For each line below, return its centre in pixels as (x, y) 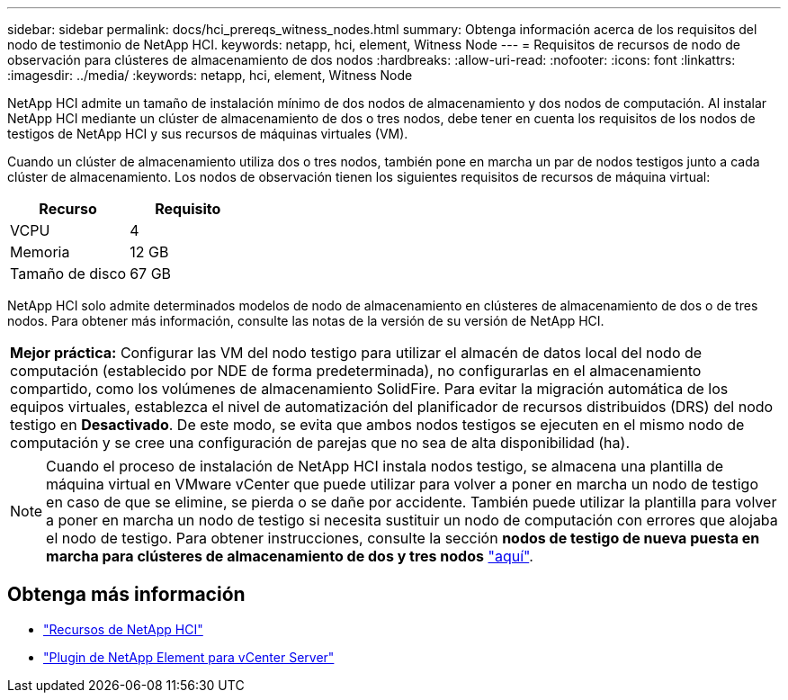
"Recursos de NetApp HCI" (123, 629)
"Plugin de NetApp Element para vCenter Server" (189, 657)
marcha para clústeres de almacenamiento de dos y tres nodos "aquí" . (290, 556)
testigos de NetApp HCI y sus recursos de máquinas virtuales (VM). (208, 134)
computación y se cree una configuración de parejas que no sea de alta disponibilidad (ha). (320, 443)
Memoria (40, 252)
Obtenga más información (126, 595)
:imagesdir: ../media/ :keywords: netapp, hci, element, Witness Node (210, 75)
